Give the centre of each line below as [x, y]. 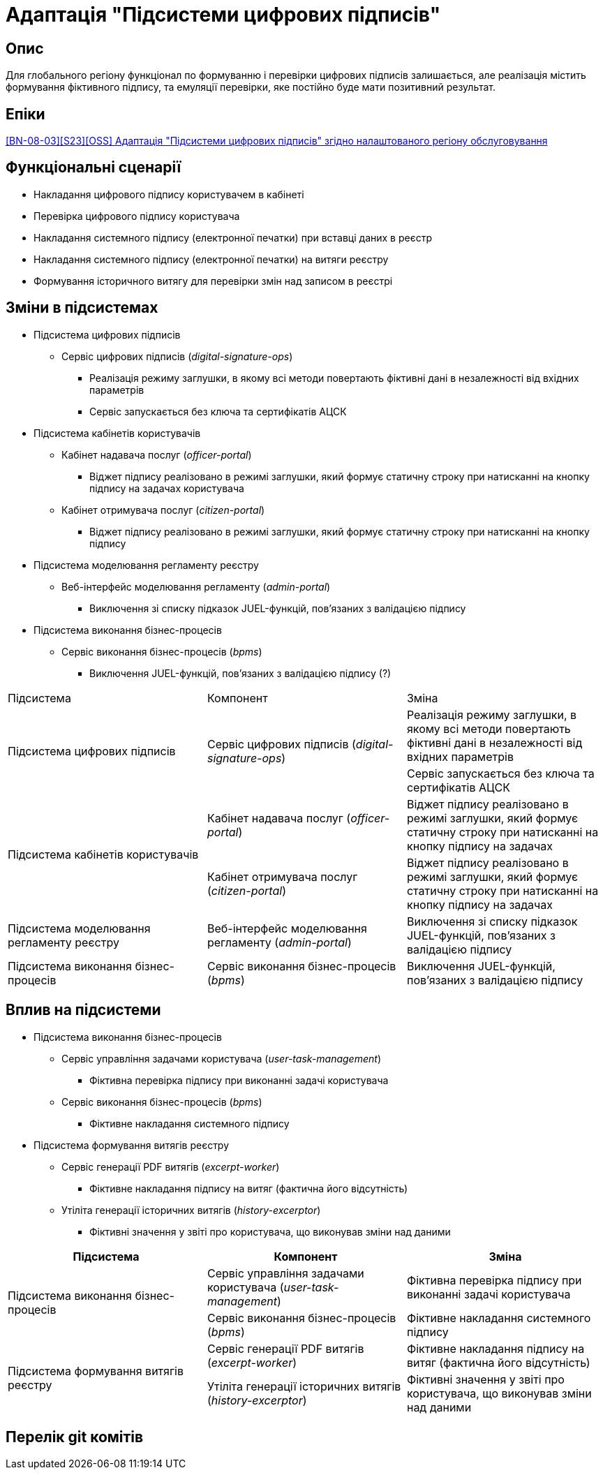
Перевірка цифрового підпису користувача [137, 216]
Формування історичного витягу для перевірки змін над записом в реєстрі [213, 281]
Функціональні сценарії [94, 168]
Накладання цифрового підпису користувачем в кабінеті [169, 194]
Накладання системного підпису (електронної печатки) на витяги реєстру [211, 259]
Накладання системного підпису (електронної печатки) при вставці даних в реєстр [233, 237]
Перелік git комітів [75, 1437]
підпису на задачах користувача [167, 488]
